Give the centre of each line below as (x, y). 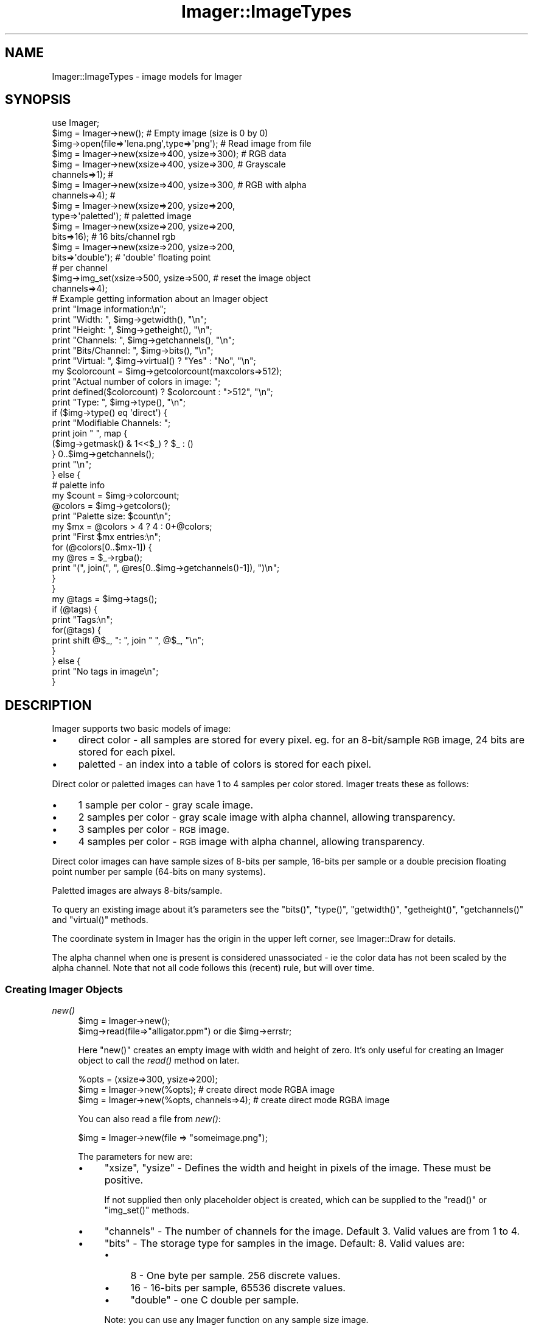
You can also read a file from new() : (149, 1119)
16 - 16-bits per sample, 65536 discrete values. (238, 1288)
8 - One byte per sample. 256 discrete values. (235, 1276)
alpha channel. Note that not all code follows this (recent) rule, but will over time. (213, 968)
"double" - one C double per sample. (215, 1300)
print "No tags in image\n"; (105, 672)
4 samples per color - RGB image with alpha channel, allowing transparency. (252, 842)
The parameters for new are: (135, 1157)
